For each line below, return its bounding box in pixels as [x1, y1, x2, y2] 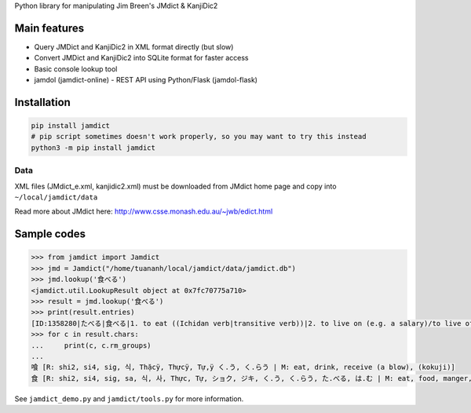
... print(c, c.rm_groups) [31, 341, 152, 349]
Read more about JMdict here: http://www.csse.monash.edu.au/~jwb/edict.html [14, 206, 273, 216]
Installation [14, 95, 71, 109]
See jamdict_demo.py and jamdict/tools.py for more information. [14, 393, 244, 404]
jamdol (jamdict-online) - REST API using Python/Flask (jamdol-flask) [34, 75, 258, 85]
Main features [14, 21, 85, 35]
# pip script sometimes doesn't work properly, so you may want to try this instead [31, 132, 367, 141]
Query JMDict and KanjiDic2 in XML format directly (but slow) [34, 42, 234, 51]
